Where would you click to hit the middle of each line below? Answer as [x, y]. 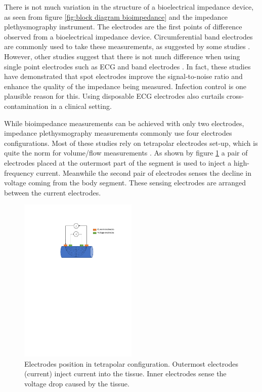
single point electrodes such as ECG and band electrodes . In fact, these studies [127, 66]
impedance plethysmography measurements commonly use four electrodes [118, 133]
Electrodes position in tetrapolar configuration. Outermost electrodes [132, 363]
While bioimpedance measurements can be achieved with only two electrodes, [124, 123]
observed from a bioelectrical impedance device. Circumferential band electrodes [128, 36]
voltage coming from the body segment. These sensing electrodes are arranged [125, 183]
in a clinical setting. [81, 106]
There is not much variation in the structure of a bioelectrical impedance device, [129, 7]
